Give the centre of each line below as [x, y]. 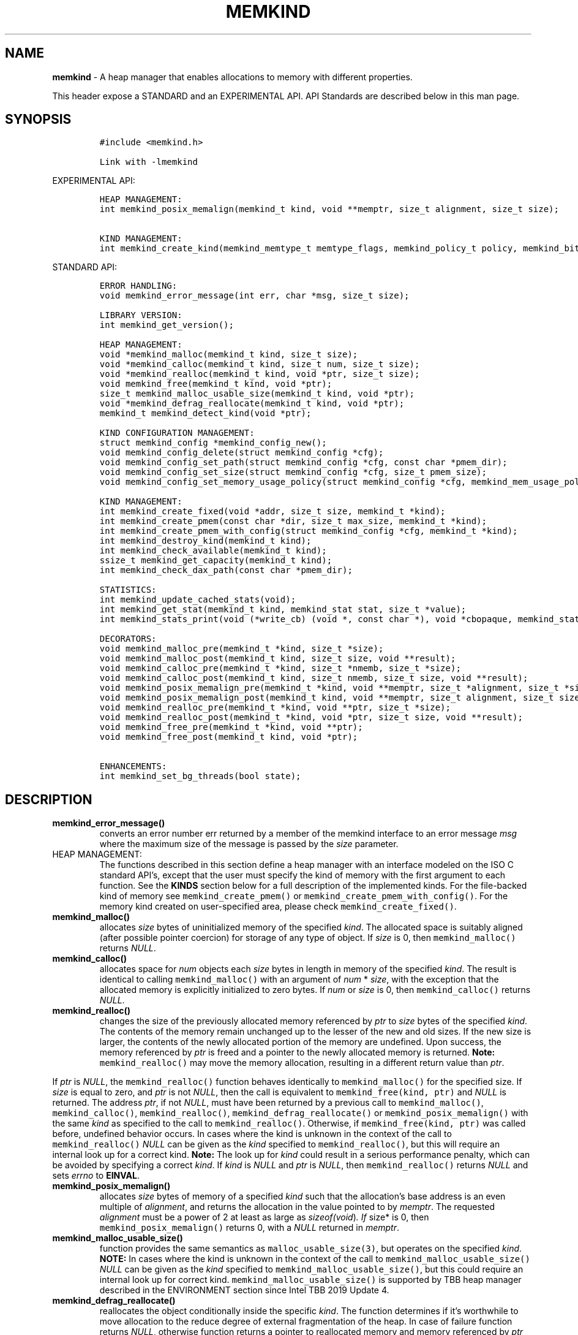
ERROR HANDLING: [138, 286]
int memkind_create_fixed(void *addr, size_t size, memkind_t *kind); [272, 512]
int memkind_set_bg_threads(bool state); [200, 776]
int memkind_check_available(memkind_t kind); [213, 551]
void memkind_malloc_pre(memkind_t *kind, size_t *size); [242, 649]
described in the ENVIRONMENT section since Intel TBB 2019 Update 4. [244, 1290]
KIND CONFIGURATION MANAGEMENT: [177, 433]
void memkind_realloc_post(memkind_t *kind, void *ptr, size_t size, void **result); [311, 717]
